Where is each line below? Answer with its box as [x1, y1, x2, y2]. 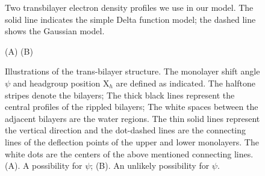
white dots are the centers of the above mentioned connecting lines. [5, 147, 254, 160]
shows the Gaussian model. [5, 25, 105, 37]
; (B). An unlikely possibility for [90, 159, 210, 172]
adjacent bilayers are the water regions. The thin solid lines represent [5, 112, 260, 124]
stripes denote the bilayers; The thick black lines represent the [5, 88, 235, 101]
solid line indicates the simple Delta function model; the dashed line [5, 13, 256, 25]
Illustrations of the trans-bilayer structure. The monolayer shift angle [5, 65, 260, 77]
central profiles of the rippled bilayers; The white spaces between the [5, 100, 258, 113]
